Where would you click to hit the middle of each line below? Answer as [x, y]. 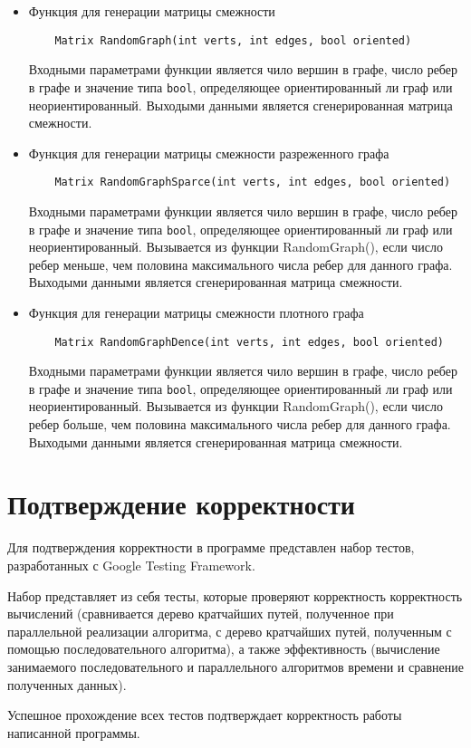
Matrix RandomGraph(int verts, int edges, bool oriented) [233, 40]
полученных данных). [67, 684]
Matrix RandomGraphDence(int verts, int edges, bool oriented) [249, 342]
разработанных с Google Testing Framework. [131, 565]
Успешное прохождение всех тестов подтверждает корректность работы [205, 715]
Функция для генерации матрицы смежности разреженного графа [209, 153]
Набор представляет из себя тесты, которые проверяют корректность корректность [235, 595]
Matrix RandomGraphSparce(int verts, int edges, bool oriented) [253, 182]
